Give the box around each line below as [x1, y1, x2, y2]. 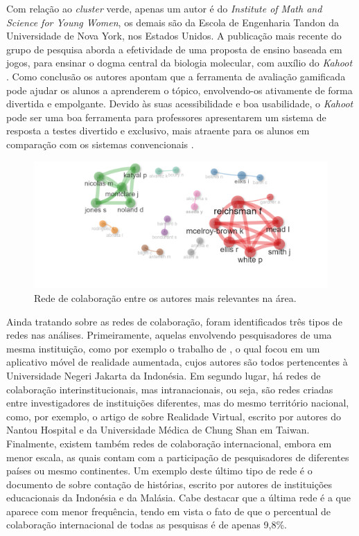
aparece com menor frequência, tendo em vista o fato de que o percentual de [6, 503, 331, 518]
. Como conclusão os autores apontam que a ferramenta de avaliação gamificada [6, 69, 346, 83]
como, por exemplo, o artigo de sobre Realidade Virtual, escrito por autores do [6, 409, 341, 423]
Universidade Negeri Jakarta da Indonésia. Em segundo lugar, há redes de [6, 368, 321, 382]
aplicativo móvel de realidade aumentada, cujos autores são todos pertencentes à [6, 355, 348, 369]
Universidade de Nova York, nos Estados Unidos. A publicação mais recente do [6, 28, 342, 43]
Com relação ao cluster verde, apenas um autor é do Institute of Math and [6, 1, 322, 15]
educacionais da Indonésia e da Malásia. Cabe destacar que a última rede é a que [6, 490, 351, 505]
